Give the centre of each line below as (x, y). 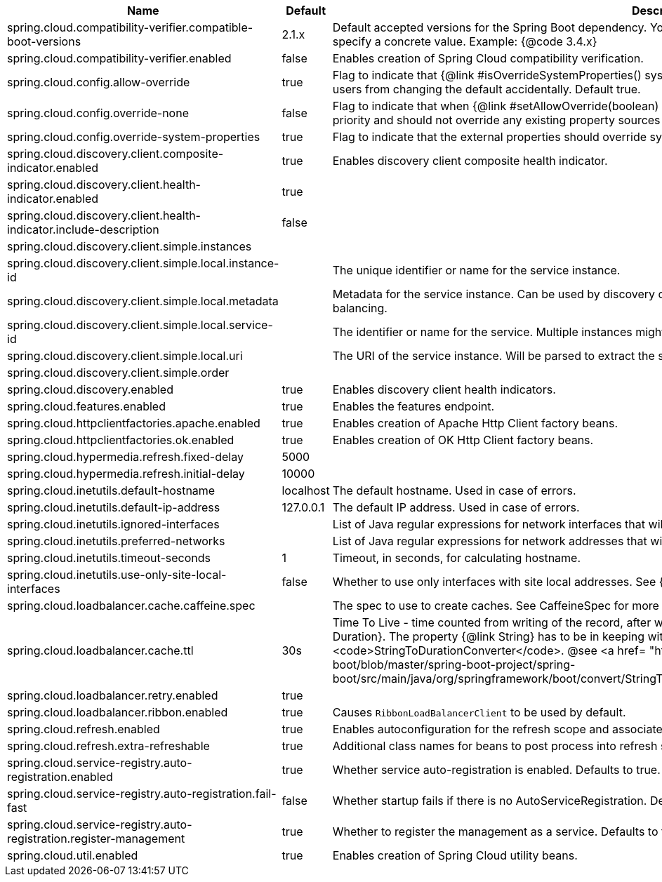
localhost (306, 490)
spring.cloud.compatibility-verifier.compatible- (130, 27)
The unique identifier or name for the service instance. (476, 270)
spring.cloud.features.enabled (86, 406)
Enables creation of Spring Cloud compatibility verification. (488, 58)
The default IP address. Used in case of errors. (456, 507)
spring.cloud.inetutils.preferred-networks (116, 541)
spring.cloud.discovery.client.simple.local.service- (140, 325)
